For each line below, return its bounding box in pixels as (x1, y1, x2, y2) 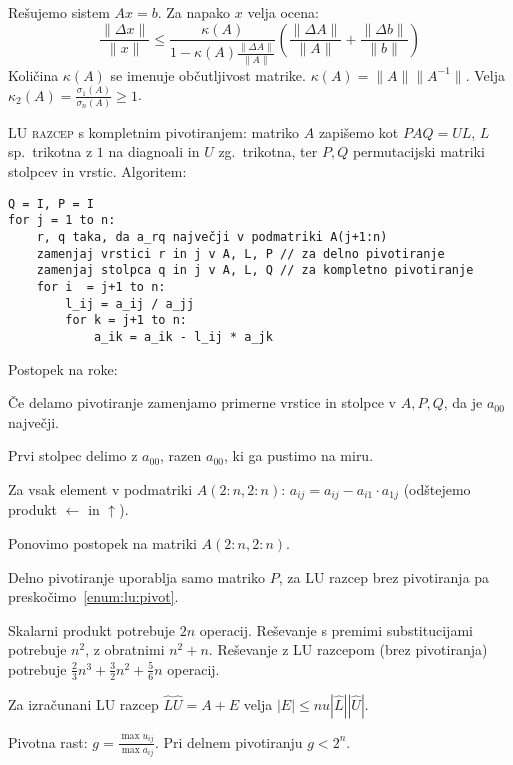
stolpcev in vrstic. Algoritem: (8, 161, 187, 182)
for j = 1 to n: (8, 213, 116, 228)
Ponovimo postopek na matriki (8, 532, 197, 553)
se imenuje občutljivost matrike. (110, 64, 306, 85)
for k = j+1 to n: (65, 313, 187, 328)
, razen (160, 445, 202, 466)
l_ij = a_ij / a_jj (65, 296, 195, 311)
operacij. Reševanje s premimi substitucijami (199, 619, 473, 640)
